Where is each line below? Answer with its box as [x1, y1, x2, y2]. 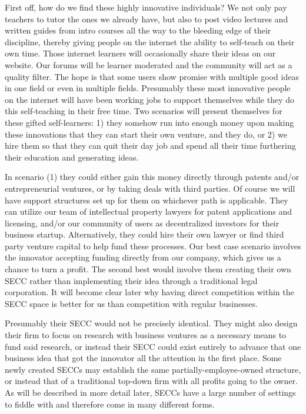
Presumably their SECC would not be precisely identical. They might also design [5, 317, 298, 329]
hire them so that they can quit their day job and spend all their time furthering [5, 139, 296, 152]
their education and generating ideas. [5, 151, 139, 163]
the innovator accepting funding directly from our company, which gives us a [5, 251, 281, 263]
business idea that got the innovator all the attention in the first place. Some [5, 352, 282, 364]
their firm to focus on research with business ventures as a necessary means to [5, 329, 287, 341]
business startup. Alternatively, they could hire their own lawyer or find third [5, 228, 284, 241]
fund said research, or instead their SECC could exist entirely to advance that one [5, 340, 301, 352]
